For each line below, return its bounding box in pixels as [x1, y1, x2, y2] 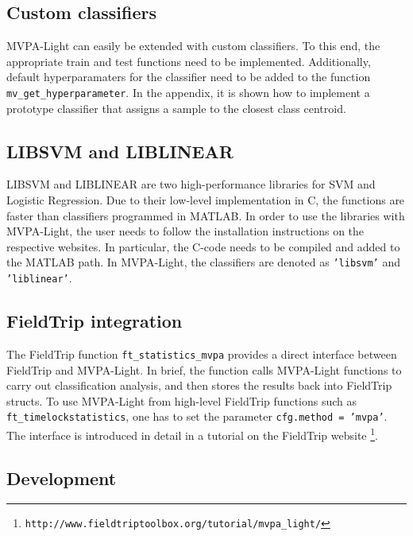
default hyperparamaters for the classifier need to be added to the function [6, 68, 371, 85]
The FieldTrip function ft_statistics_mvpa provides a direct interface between [6, 345, 397, 362]
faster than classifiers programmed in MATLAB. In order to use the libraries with [6, 207, 405, 223]
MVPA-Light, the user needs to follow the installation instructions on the [6, 223, 365, 239]
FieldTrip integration [6, 309, 183, 333]
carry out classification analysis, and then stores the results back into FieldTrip [6, 377, 392, 394]
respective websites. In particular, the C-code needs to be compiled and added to [6, 238, 400, 254]
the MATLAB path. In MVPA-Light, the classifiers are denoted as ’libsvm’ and [6, 254, 400, 270]
